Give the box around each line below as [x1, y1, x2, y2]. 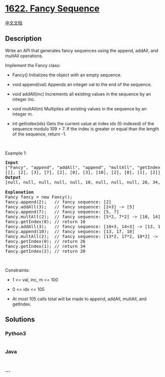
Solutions [5, 315, 35, 324]
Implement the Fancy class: [5, 62, 60, 68]
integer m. [12, 111, 33, 117]
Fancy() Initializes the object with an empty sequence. [12, 72, 122, 78]
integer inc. [12, 96, 35, 102]
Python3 [5, 330, 26, 337]
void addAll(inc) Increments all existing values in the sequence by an [12, 91, 151, 97]
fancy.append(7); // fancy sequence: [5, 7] [5, 209, 119, 214]
